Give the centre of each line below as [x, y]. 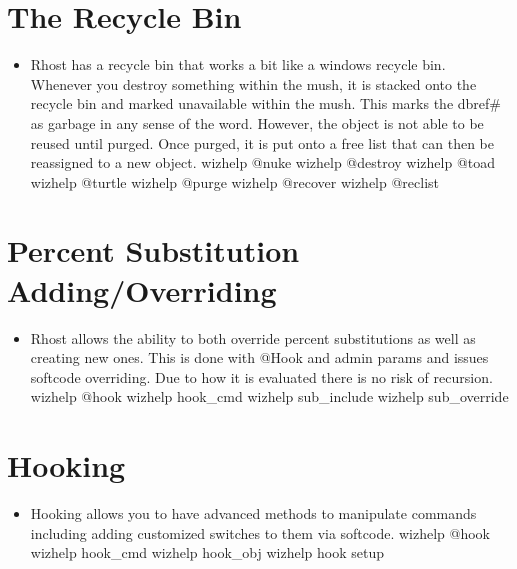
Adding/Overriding [142, 289]
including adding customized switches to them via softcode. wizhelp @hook [260, 532]
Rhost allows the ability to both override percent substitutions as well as [253, 337]
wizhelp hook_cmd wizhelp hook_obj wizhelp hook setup [207, 552]
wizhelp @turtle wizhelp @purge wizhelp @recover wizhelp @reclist [235, 181]
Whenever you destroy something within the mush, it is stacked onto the [253, 83]
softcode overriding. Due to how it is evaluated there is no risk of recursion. [261, 376]
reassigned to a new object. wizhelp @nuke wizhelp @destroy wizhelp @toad [263, 162]
